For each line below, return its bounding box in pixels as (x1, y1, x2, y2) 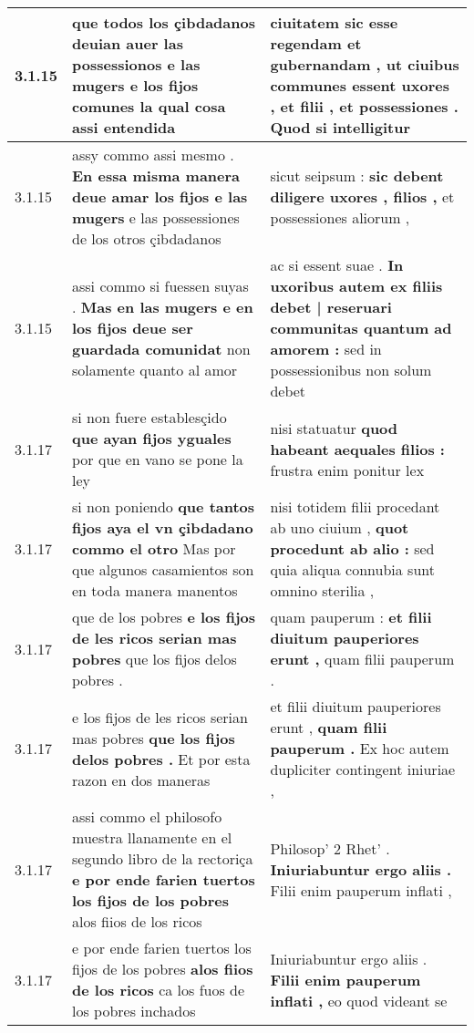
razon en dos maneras (72, 769, 211, 790)
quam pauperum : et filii (270, 606, 432, 627)
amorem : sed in (270, 338, 382, 359)
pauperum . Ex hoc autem (270, 738, 449, 759)
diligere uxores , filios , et (270, 186, 455, 207)
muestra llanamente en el (72, 827, 232, 848)
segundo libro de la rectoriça (72, 848, 253, 869)
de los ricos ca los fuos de (72, 979, 245, 1000)
